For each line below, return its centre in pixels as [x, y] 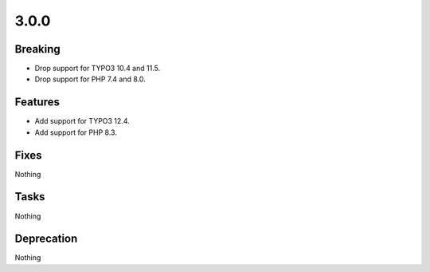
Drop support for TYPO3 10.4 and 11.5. [98, 69]
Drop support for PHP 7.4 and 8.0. [90, 79]
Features [37, 102]
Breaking [38, 49]
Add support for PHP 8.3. [76, 132]
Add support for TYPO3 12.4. [82, 121]
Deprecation [46, 239]
